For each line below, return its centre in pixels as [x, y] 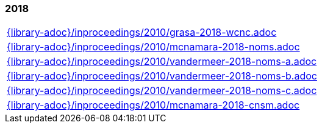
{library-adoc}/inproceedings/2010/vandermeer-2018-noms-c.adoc [162, 91]
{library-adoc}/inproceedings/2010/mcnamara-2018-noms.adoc [153, 47]
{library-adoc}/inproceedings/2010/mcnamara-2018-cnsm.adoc [153, 105]
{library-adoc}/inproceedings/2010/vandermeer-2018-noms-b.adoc [162, 76]
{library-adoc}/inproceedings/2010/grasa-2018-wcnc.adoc [142, 32]
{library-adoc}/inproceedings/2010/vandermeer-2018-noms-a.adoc [162, 62]
